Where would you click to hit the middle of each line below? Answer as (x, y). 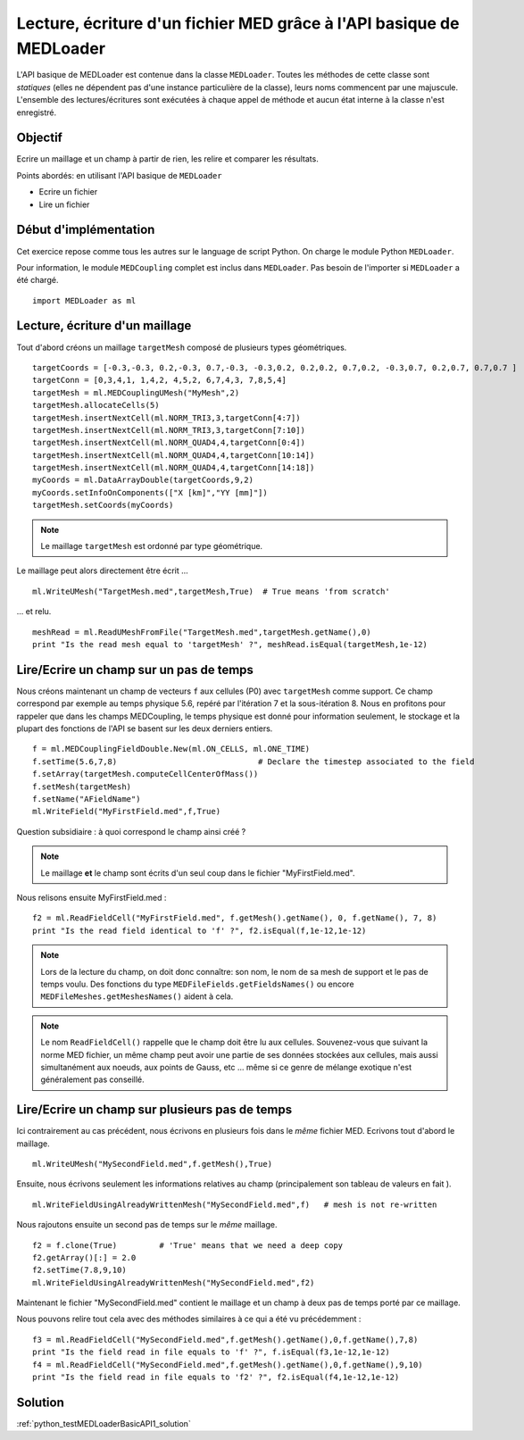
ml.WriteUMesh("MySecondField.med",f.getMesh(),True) (152, 1164)
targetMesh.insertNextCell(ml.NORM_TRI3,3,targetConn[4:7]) (166, 418)
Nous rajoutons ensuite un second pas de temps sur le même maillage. (147, 1225)
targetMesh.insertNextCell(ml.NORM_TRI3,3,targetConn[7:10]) (169, 430)
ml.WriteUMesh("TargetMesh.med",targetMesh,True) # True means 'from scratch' (211, 591)
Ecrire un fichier (68, 192)
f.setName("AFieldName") (87, 799)
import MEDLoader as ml (84, 300)
